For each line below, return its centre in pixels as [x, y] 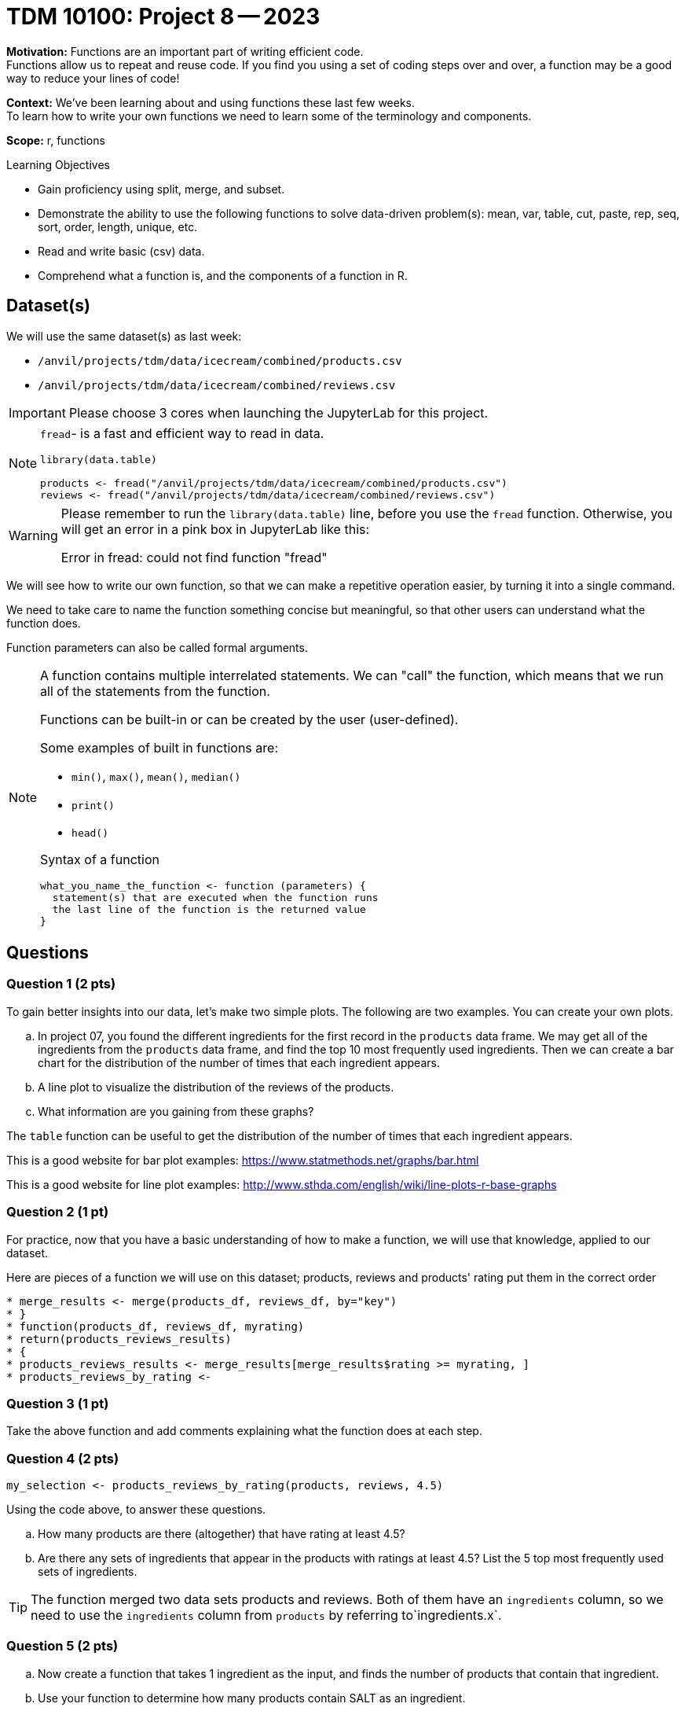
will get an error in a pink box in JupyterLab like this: [215, 529]
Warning [33, 535]
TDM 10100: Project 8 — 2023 [163, 17]
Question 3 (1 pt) [58, 1403]
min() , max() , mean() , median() [156, 776]
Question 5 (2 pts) [62, 1646]
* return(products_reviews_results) [119, 1339]
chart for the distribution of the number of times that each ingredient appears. [239, 1062]
